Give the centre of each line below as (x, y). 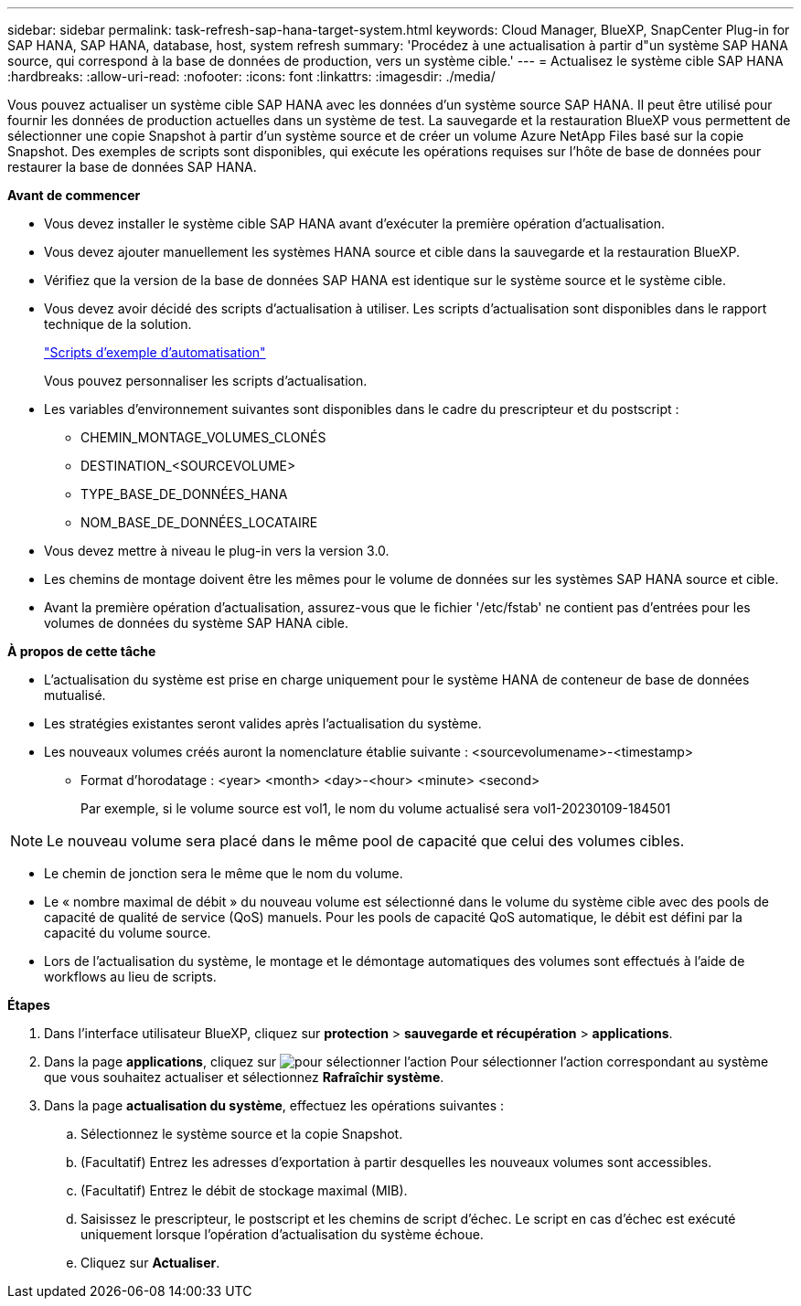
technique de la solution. (118, 324)
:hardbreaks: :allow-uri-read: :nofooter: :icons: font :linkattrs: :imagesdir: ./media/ (251, 76)
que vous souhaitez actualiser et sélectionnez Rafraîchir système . (244, 1077)
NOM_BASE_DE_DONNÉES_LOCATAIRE (199, 522)
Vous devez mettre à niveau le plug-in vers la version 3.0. (217, 551)
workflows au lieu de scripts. (130, 977)
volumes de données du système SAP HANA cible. (196, 623)
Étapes (29, 1005)
